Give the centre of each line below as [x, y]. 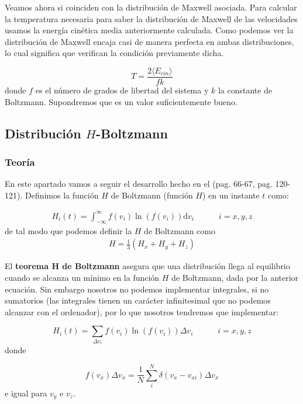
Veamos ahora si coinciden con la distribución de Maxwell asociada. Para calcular [151, 7]
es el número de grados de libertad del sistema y [122, 90]
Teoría [20, 161]
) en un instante [231, 195]
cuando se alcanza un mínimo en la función [82, 277]
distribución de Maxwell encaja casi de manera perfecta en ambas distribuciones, [149, 41]
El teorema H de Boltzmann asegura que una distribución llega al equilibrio [147, 266]
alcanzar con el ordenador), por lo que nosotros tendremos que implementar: [142, 311]
